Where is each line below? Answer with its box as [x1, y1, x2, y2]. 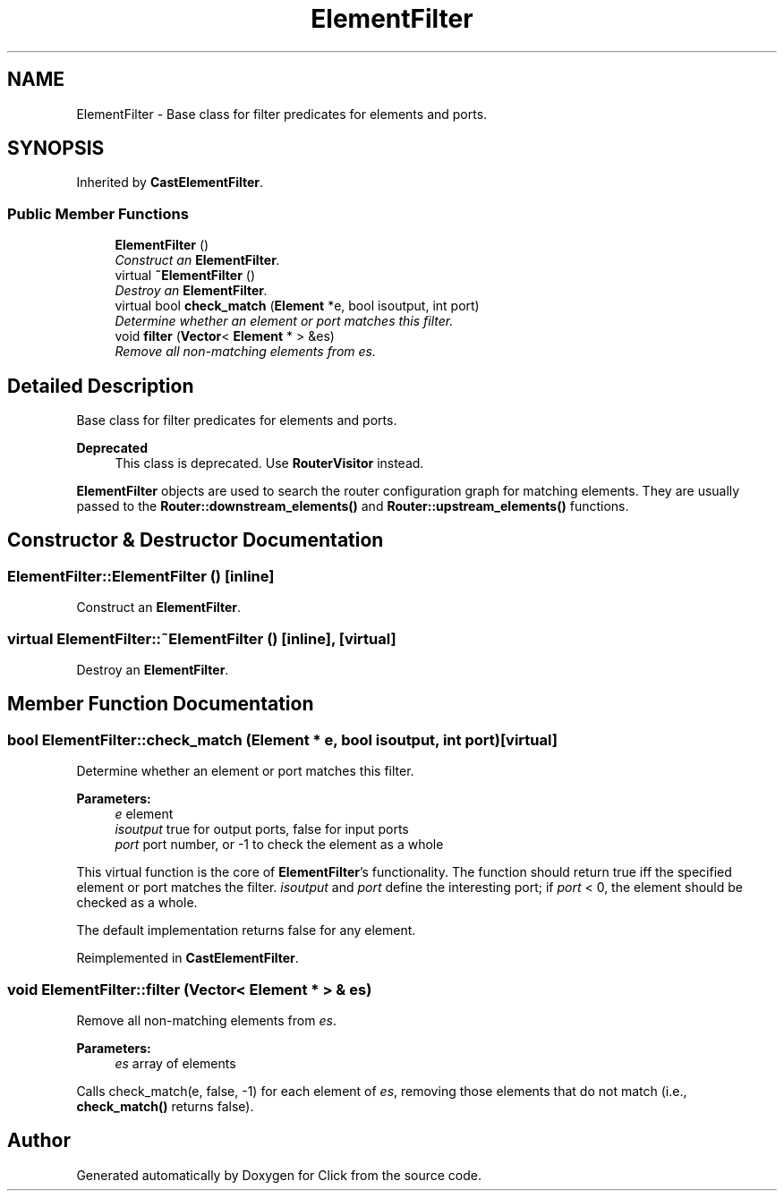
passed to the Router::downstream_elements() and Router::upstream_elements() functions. [76, 498, 629, 514]
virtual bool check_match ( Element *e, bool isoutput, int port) [115, 298, 480, 314]
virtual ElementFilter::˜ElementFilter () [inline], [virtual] [7, 629, 396, 648]
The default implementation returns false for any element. [76, 922, 416, 939]
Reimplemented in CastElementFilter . [76, 950, 299, 966]
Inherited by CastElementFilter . [76, 174, 264, 191]
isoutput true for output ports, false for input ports [115, 821, 409, 837]
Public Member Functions [7, 204, 189, 223]
